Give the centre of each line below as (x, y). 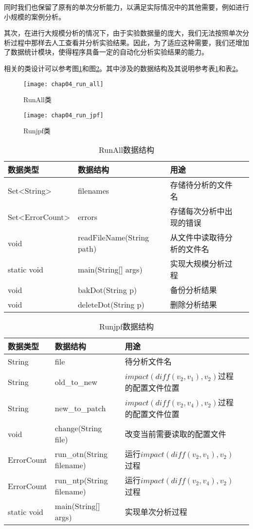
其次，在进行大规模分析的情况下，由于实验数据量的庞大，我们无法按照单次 (123, 33)
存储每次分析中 (197, 211)
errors (88, 217)
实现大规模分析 (197, 264)
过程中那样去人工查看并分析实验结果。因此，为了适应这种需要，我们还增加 (130, 42)
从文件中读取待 (197, 237)
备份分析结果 (193, 290)
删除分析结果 (193, 305)
